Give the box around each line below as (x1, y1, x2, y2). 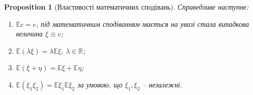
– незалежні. (142, 79, 183, 89)
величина (16, 28, 43, 39)
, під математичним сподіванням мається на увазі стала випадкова (36, 18, 249, 29)
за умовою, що (77, 79, 123, 89)
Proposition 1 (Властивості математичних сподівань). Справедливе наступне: (4, 2, 249, 12)
